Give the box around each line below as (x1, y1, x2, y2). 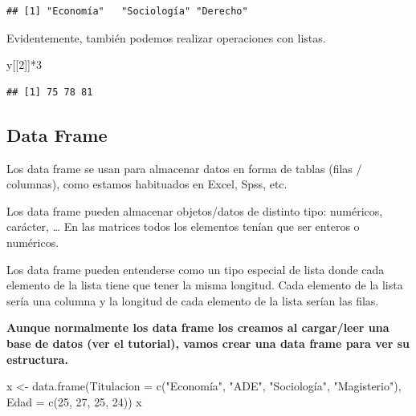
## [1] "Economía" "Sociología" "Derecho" (6, 6, 248, 17)
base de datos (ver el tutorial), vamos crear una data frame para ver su (6, 334, 410, 351)
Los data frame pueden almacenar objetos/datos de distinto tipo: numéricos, (6, 202, 383, 219)
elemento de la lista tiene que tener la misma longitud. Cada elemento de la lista (6, 277, 403, 293)
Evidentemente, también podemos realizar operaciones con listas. (6, 29, 326, 46)
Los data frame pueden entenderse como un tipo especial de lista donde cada (6, 261, 385, 277)
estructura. (6, 350, 68, 367)
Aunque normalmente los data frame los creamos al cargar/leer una (6, 319, 389, 336)
